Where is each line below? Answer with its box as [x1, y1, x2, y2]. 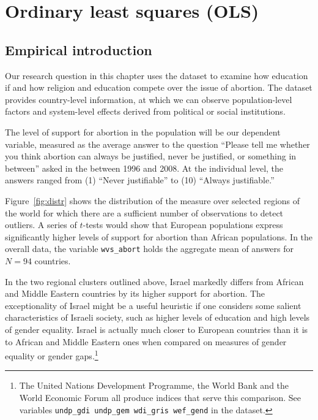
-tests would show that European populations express [83, 218, 283, 231]
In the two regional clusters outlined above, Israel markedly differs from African [5, 275, 304, 288]
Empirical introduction [5, 40, 152, 59]
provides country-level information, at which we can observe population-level [5, 93, 292, 105]
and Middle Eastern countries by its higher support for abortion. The [5, 287, 265, 300]
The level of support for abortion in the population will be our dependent [5, 125, 281, 138]
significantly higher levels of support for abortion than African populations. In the [5, 230, 313, 243]
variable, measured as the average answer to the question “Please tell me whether [5, 137, 310, 150]
